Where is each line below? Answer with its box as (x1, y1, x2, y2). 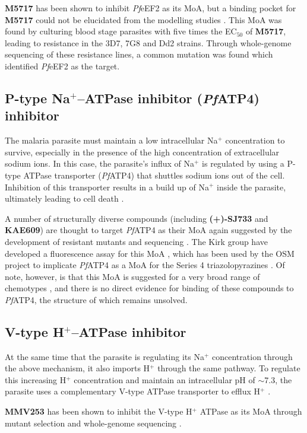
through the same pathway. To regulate (157, 362, 300, 374)
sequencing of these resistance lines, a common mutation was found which (5, 48, 273, 61)
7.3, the (264, 373, 292, 386)
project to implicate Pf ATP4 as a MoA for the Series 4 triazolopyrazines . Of (5, 259, 285, 271)
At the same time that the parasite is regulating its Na (5, 350, 204, 362)
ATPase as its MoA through (200, 405, 302, 418)
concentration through (212, 350, 293, 362)
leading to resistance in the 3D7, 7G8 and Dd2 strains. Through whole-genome (5, 36, 292, 49)
